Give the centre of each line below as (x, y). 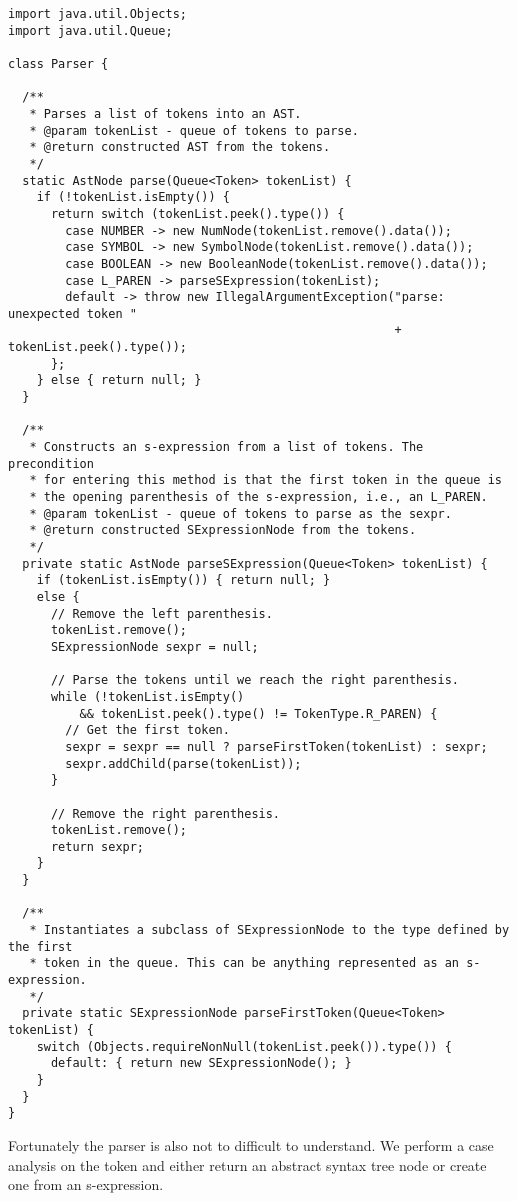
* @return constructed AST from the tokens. (180, 147)
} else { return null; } (119, 380)
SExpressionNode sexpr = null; (154, 646)
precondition (51, 463)
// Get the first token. (147, 730)
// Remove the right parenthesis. (165, 813)
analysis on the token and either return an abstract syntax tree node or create (247, 1164)
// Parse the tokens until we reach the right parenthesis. (255, 680)
